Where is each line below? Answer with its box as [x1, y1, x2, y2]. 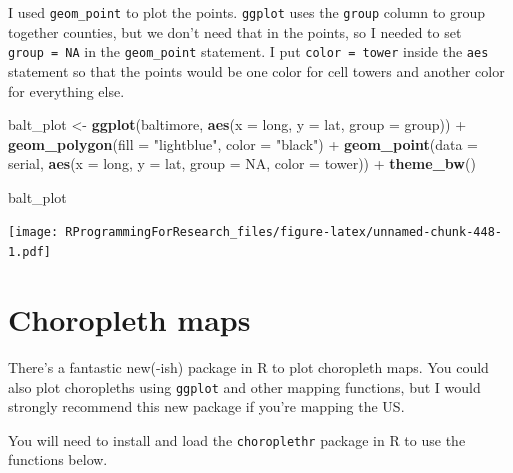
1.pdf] [8, 245, 51, 260]
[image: [8, 225, 59, 240]
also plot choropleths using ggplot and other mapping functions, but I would [8, 376, 481, 397]
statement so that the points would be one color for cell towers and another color [8, 60, 505, 81]
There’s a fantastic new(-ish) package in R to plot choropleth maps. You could [8, 356, 489, 377]
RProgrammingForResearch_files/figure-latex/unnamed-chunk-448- [65, 225, 502, 240]
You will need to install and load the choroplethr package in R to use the [8, 429, 466, 450]
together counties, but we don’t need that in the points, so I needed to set [8, 21, 462, 42]
